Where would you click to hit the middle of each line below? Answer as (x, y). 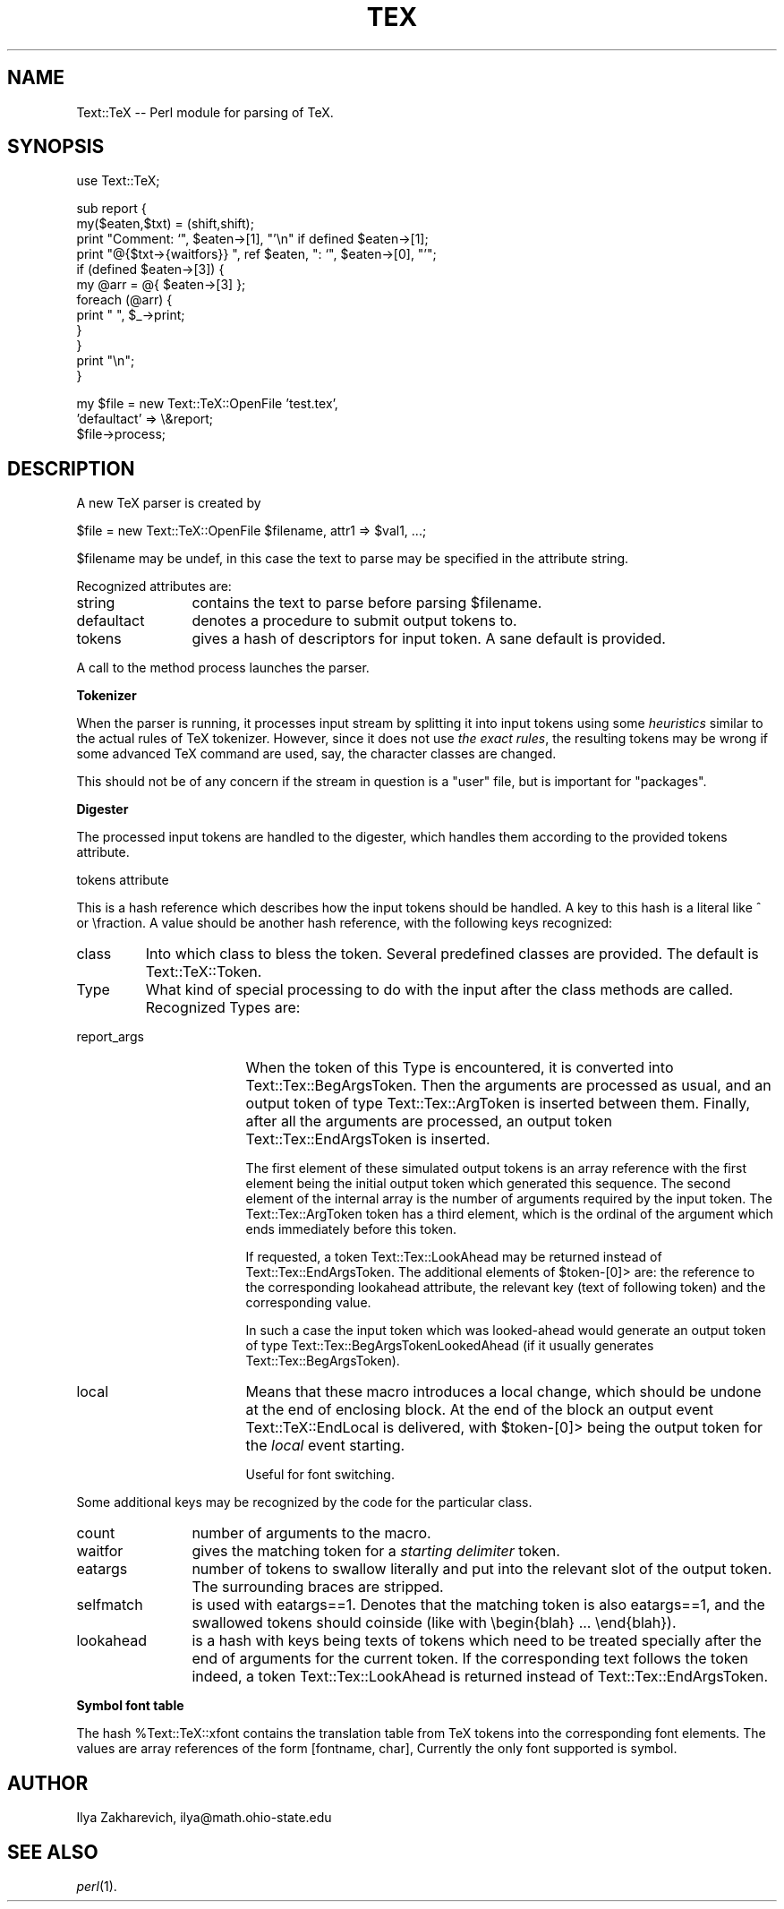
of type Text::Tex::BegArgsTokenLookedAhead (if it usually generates (450, 1346)
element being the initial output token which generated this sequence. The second (488, 1184)
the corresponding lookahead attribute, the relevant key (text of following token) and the (506, 1288)
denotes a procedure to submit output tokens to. (354, 621)
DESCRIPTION (71, 468)
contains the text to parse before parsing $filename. (367, 603)
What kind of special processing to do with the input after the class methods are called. (439, 990)
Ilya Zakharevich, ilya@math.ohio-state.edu (204, 1818)
